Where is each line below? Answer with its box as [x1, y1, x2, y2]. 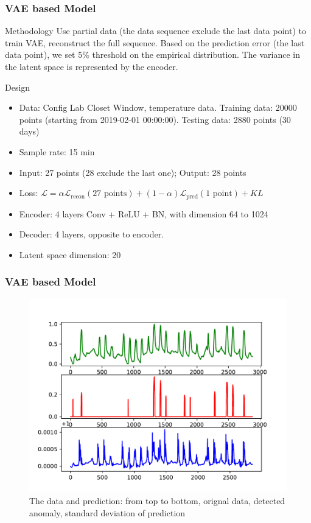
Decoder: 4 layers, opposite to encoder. [19, 228, 164, 240]
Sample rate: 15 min [19, 145, 95, 158]
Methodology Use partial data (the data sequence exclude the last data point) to [5, 24, 306, 37]
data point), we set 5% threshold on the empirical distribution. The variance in [5, 48, 300, 61]
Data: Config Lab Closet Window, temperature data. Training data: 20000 [19, 101, 297, 114]
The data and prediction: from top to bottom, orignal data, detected [29, 494, 285, 507]
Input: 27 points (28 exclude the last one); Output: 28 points [19, 166, 246, 178]
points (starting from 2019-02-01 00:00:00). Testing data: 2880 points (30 [19, 113, 291, 125]
